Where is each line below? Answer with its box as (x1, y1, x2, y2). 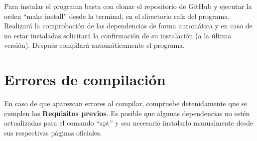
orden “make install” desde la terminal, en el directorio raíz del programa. (4, 10, 230, 21)
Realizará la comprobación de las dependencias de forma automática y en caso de (4, 20, 253, 31)
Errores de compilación (4, 69, 166, 90)
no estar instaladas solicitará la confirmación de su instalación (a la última (4, 30, 232, 40)
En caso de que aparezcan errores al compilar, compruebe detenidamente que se (4, 98, 248, 109)
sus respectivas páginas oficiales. (4, 127, 102, 138)
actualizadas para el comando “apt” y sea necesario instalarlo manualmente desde (4, 118, 254, 128)
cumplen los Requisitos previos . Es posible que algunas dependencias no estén (4, 108, 250, 118)
